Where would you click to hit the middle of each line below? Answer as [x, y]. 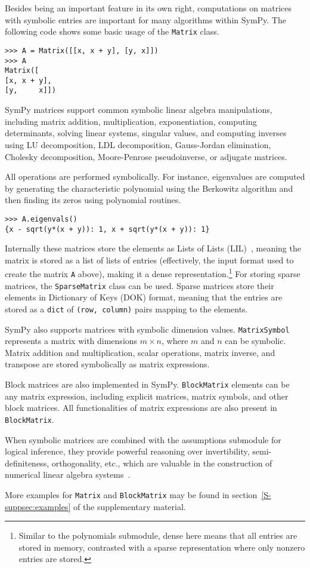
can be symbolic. [255, 341]
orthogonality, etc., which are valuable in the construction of [162, 463]
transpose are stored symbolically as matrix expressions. [107, 364]
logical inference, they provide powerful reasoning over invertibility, [127, 451]
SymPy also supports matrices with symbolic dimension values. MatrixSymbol [147, 329]
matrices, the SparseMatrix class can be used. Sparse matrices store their [139, 285]
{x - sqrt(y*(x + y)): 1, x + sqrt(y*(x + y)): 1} [107, 229]
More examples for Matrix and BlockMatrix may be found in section [131, 494]
